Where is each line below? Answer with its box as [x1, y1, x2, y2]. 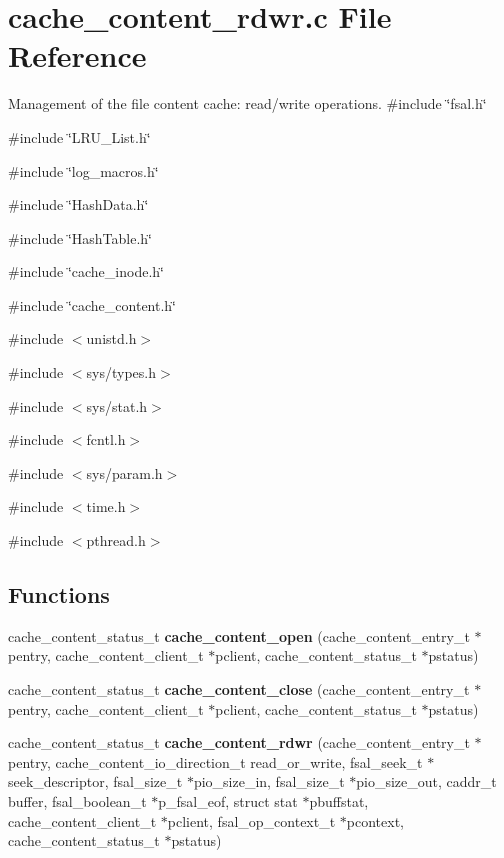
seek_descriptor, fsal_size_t [8, 771, 183, 792]
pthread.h [86, 530, 146, 551]
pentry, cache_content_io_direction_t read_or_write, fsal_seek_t [8, 751, 423, 772]
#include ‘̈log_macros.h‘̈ [8, 160, 159, 181]
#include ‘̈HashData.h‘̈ [8, 194, 149, 215]
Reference [8, 35, 147, 76]
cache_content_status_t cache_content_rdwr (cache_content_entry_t [8, 732, 470, 753]
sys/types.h [86, 362, 157, 383]
